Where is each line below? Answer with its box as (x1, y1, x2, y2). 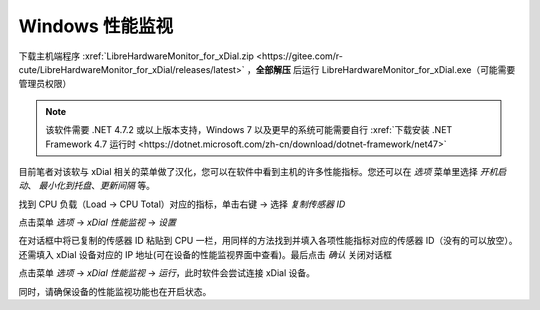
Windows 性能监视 (18, 15, 174, 37)
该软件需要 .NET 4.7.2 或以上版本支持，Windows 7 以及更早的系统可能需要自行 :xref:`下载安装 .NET (45, 124, 453, 136)
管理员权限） (18, 78, 72, 90)
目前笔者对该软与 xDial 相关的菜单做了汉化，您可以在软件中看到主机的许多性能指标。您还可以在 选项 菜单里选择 (18, 165, 479, 177)
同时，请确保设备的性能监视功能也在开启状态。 (18, 285, 212, 297)
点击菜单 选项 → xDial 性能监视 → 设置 (18, 216, 177, 229)
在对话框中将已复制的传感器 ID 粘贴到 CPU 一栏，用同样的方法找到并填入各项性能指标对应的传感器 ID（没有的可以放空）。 (18, 235, 518, 247)
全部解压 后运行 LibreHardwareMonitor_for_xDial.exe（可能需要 (255, 63, 516, 75)
